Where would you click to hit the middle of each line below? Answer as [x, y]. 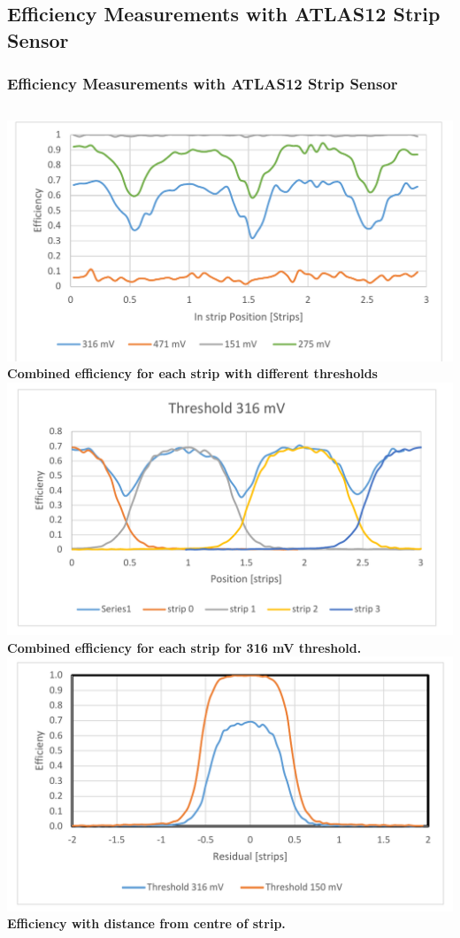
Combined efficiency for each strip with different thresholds [192, 373]
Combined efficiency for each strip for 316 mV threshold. [184, 647]
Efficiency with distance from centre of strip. [146, 923]
